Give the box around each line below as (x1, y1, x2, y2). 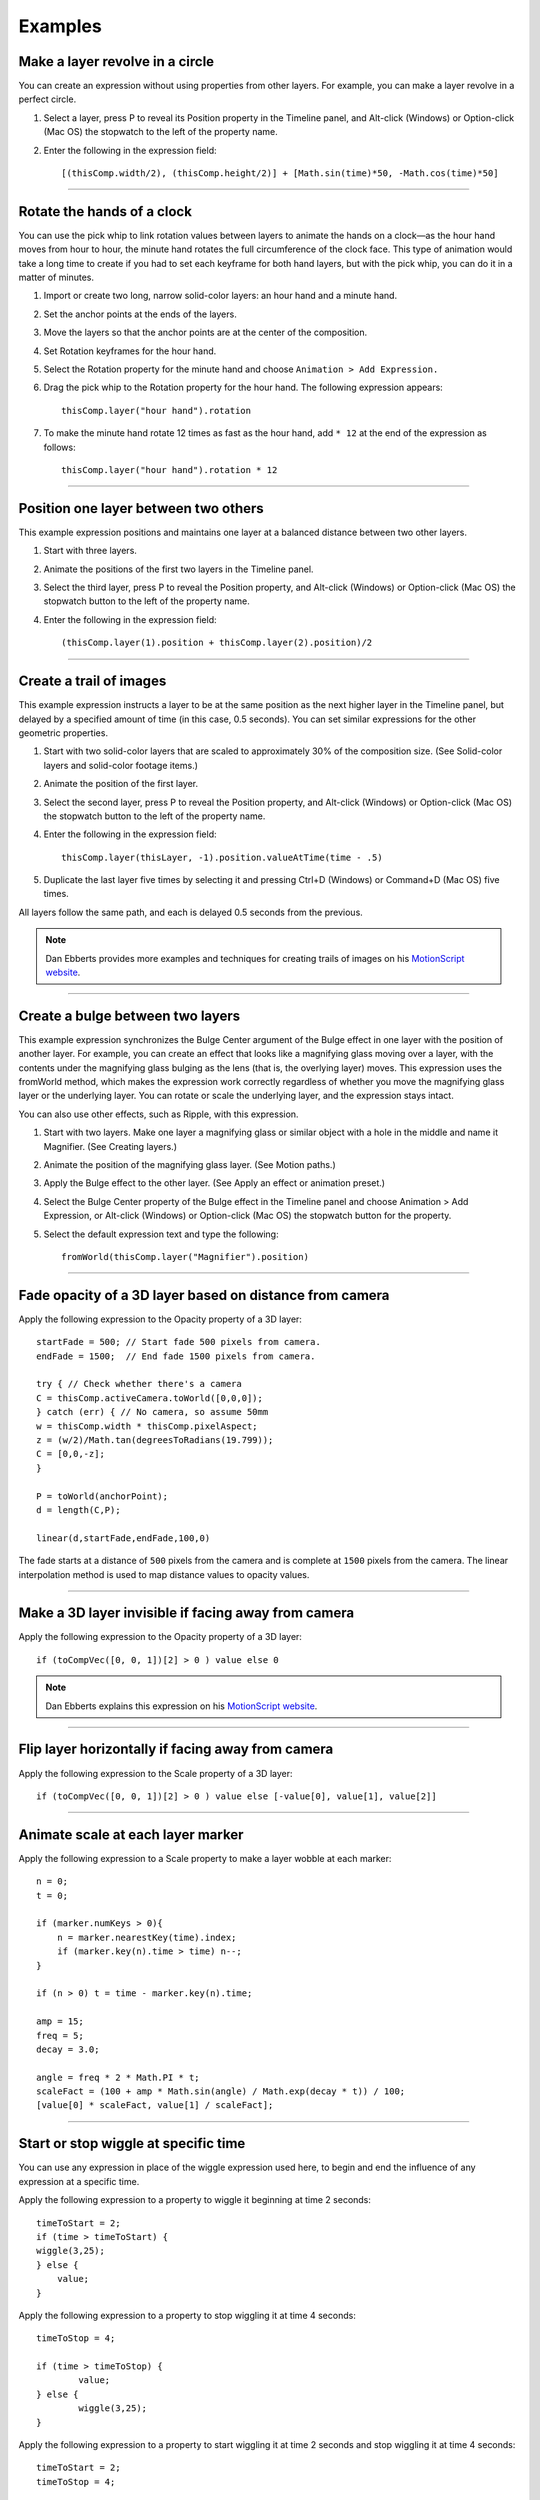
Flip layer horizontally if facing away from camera (18, 1741, 334, 1758)
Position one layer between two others (18, 500, 264, 517)
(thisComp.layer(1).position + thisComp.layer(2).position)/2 (61, 637, 373, 649)
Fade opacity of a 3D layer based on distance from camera (18, 1286, 390, 1304)
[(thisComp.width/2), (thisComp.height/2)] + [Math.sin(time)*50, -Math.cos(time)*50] (61, 168, 499, 179)
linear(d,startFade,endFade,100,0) (36, 1532, 211, 1544)
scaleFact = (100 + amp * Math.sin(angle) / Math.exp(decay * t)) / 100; (36, 2086, 406, 2097)
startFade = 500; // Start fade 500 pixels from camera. (36, 1336, 322, 1348)
